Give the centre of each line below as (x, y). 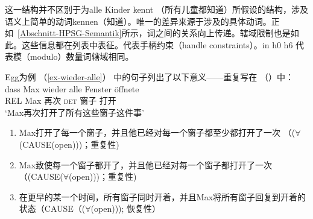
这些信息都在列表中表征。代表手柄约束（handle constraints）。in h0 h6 (157, 44)
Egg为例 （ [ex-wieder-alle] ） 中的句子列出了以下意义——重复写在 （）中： (149, 76)
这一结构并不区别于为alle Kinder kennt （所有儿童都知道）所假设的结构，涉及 (156, 9)
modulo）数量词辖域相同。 (82, 56)
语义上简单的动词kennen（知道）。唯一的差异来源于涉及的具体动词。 (138, 21)
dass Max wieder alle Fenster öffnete (72, 88)
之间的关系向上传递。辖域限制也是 (223, 33)
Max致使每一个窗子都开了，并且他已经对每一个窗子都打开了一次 (146, 164)
